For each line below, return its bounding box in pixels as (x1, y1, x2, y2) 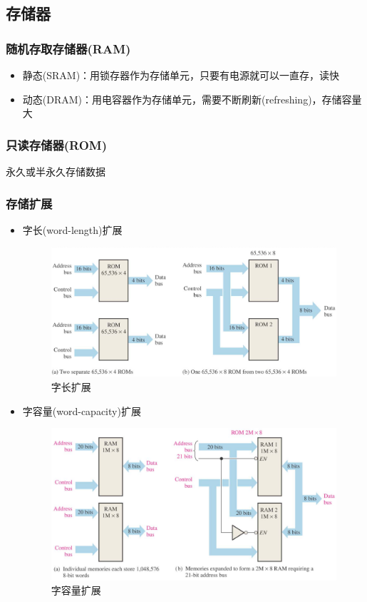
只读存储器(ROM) (6, 136, 108, 153)
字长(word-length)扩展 (22, 222, 123, 237)
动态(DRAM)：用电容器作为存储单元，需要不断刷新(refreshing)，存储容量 (22, 91, 362, 106)
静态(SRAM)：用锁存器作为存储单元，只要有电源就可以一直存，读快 (22, 68, 340, 82)
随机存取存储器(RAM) (6, 39, 131, 57)
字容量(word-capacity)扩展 (22, 403, 141, 418)
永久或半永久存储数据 (6, 164, 105, 178)
